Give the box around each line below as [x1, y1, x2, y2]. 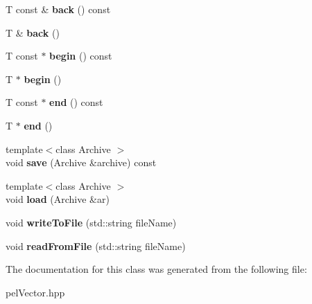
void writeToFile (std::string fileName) [6, 215, 177, 229]
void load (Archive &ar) [6, 192, 110, 206]
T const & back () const [6, 2, 111, 16]
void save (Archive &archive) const [6, 155, 157, 170]
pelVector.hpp [6, 285, 65, 299]
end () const [49, 95, 103, 109]
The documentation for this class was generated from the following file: [6, 262, 307, 276]
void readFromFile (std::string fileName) [6, 238, 186, 253]
